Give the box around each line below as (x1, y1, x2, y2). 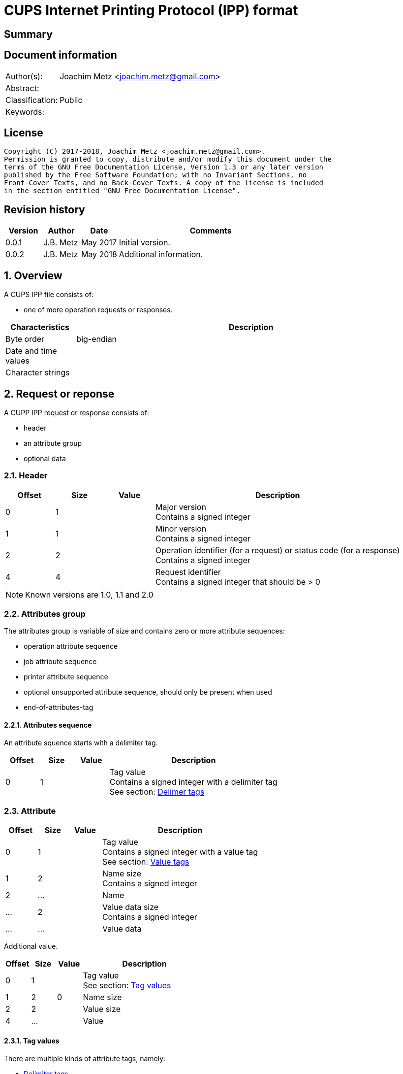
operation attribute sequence (24, 642, 118, 651)
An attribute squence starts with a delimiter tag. (4, 738, 158, 747)
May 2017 (81, 237, 117, 248)
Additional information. (119, 249, 203, 260)
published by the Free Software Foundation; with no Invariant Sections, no (4, 171, 307, 179)
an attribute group (24, 438, 82, 447)
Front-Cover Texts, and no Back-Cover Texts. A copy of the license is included (4, 179, 324, 187)
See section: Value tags (102, 857, 189, 867)
